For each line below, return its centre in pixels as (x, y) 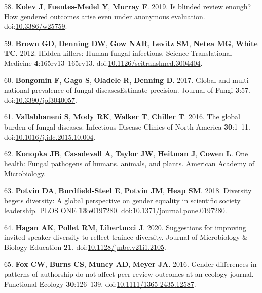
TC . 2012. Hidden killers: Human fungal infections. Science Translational (118, 53)
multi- (242, 80)
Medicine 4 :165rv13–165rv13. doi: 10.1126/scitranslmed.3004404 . (103, 62)
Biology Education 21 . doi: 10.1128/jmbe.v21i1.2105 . (85, 247)
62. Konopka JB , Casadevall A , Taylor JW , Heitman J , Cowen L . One (126, 154)
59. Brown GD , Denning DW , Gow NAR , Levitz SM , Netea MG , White (131, 43)
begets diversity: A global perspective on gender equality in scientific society (122, 200)
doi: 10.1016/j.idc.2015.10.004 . (50, 136)
